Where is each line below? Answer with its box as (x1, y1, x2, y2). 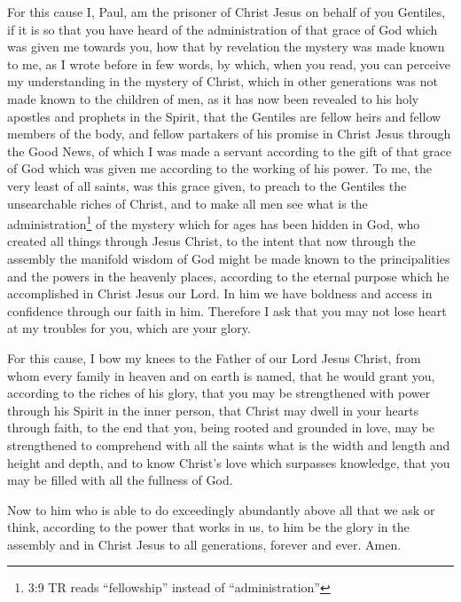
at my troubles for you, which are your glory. (7, 319, 251, 337)
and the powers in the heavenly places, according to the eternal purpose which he (7, 266, 449, 285)
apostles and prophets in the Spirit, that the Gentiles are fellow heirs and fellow (7, 107, 441, 125)
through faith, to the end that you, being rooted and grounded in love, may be (7, 418, 435, 437)
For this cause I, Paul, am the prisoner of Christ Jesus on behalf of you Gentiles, (7, 3, 446, 20)
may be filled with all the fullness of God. (7, 471, 233, 489)
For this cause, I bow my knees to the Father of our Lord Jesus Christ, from (7, 348, 421, 367)
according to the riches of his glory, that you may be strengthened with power (7, 384, 431, 402)
